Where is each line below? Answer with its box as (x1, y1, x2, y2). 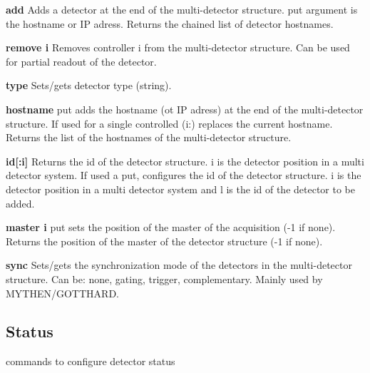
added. (6, 195, 35, 210)
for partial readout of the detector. (6, 53, 157, 68)
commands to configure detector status (6, 354, 175, 369)
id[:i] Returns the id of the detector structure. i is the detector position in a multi (6, 153, 364, 168)
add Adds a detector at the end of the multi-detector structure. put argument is (6, 2, 358, 16)
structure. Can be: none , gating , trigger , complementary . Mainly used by (6, 271, 323, 286)
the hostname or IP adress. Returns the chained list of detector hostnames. (6, 16, 334, 31)
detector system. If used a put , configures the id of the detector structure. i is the (6, 168, 361, 183)
